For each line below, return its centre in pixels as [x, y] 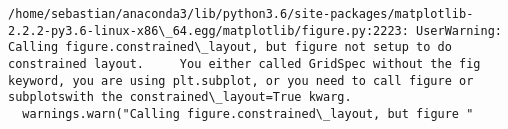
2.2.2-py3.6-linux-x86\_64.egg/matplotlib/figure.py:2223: [208, 30]
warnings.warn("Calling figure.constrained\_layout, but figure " [248, 113]
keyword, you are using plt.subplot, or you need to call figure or [241, 80]
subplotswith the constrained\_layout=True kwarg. [180, 97]
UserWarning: [459, 30]
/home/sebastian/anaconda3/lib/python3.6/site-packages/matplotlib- [241, 14]
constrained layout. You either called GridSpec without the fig [244, 63]
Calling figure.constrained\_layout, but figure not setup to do [230, 47]
